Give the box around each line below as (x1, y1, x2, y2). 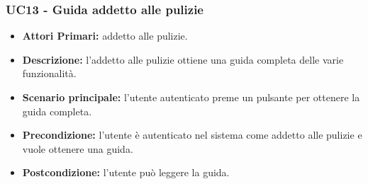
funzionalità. (22, 66, 77, 81)
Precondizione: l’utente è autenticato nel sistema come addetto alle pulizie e (22, 127, 362, 142)
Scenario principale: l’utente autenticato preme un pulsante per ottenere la (22, 90, 360, 104)
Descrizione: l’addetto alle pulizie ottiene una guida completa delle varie (22, 52, 344, 67)
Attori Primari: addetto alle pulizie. (22, 28, 188, 43)
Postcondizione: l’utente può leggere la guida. (22, 165, 230, 180)
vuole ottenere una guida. (22, 141, 133, 156)
